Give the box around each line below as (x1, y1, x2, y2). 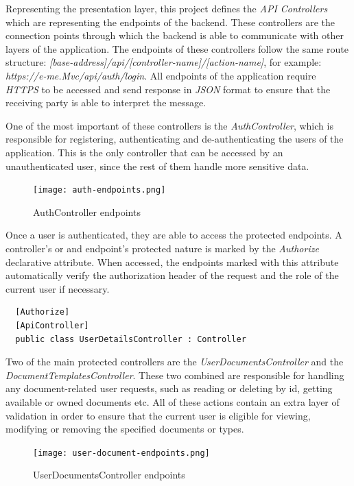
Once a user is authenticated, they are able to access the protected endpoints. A (5, 228, 342, 242)
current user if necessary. (5, 281, 110, 295)
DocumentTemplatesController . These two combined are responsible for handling (5, 367, 344, 382)
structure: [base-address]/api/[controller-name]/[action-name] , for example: (5, 55, 322, 69)
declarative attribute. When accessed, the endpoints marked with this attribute (5, 254, 339, 269)
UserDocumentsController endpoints (33, 467, 185, 482)
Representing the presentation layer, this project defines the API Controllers (5, 1, 328, 15)
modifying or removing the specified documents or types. (5, 422, 244, 436)
